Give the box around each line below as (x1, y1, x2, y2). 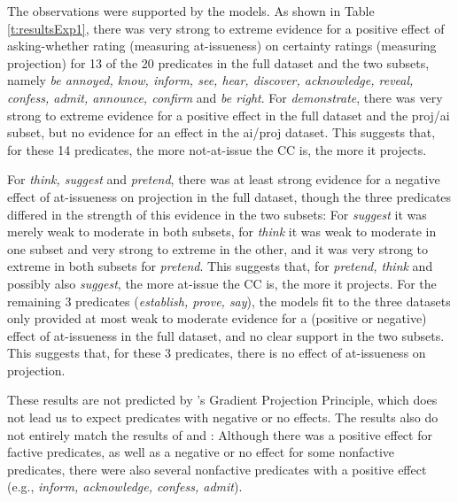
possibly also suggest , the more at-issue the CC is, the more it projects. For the (7, 274, 437, 292)
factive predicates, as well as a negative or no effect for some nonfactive (7, 443, 395, 461)
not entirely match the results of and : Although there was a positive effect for (7, 425, 432, 444)
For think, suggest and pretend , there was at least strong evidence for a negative (7, 170, 440, 189)
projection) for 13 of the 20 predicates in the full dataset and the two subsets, (7, 53, 430, 72)
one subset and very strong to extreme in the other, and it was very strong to (7, 239, 429, 258)
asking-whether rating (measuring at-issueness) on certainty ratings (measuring (7, 36, 437, 55)
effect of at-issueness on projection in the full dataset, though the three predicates (7, 187, 452, 205)
